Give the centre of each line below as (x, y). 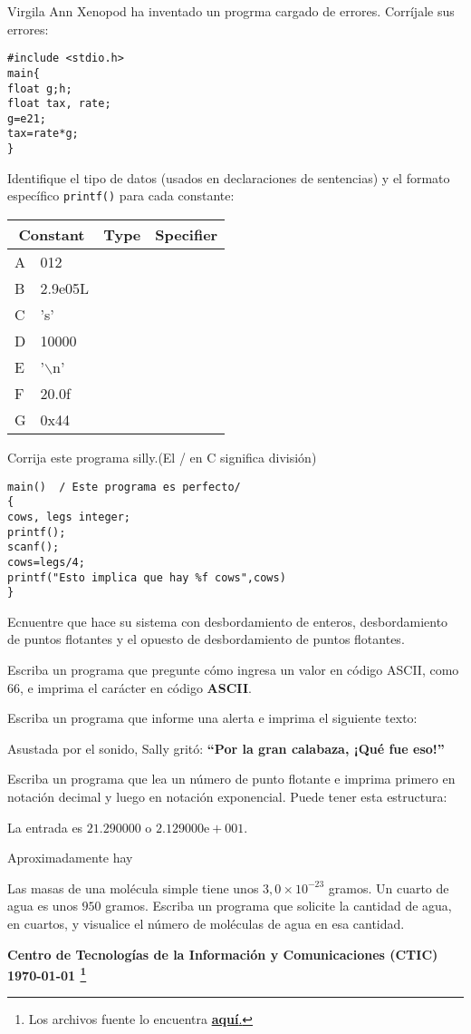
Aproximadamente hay (70, 858)
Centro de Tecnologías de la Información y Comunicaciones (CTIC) (223, 954)
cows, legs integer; (69, 517)
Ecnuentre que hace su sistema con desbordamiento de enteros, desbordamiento (228, 621)
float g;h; (40, 88)
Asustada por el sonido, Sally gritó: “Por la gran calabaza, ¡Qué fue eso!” (226, 748)
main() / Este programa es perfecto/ (124, 487)
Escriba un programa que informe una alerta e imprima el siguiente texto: (212, 718)
